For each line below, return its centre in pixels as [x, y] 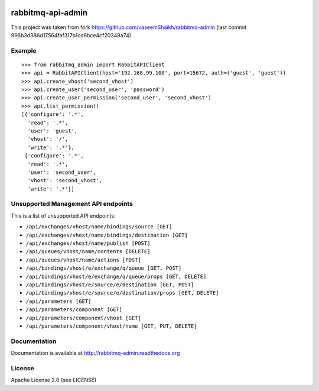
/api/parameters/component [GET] [74, 310]
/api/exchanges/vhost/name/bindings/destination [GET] [107, 235]
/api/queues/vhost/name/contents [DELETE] [88, 252]
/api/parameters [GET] [58, 301]
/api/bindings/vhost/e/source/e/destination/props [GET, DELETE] [122, 293]
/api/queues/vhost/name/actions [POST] [83, 260]
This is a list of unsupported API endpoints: [63, 215]
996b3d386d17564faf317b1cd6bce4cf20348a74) [71, 35]
